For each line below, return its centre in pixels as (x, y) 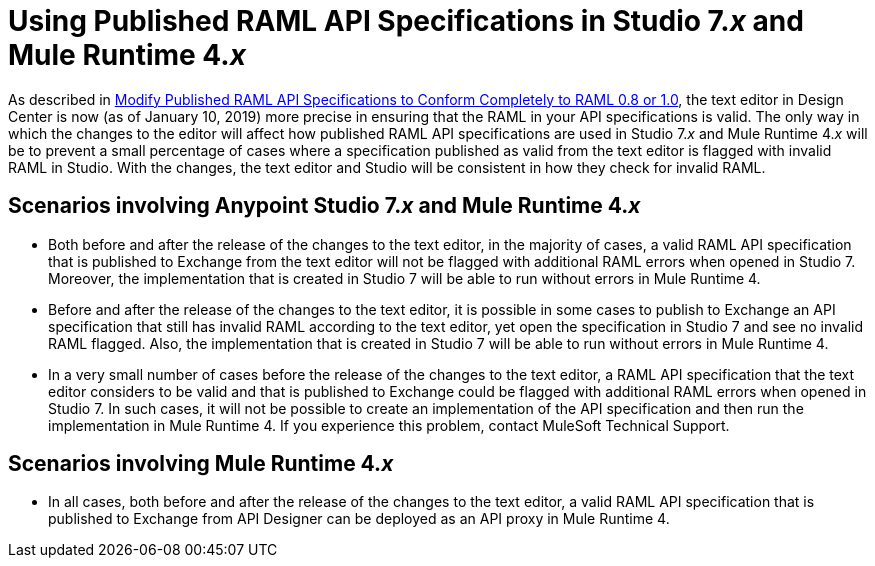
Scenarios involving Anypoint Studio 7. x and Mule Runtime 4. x (324, 206)
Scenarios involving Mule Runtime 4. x (201, 464)
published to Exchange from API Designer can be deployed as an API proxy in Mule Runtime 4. (359, 519)
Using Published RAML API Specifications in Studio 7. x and (406, 21)
